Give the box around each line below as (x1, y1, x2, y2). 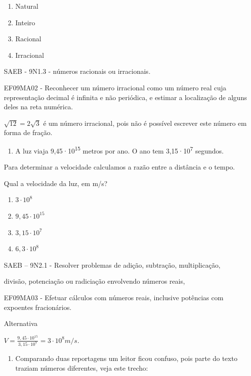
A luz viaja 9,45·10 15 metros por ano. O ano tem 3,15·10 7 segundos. (15, 144, 224, 155)
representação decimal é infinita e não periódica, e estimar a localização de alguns (4, 92, 247, 102)
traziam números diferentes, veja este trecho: (15, 363, 148, 373)
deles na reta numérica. (4, 102, 73, 112)
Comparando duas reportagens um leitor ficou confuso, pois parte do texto (15, 353, 237, 363)
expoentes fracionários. (4, 302, 72, 312)
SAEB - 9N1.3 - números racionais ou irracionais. (4, 66, 151, 76)
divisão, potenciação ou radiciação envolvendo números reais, (4, 276, 185, 286)
